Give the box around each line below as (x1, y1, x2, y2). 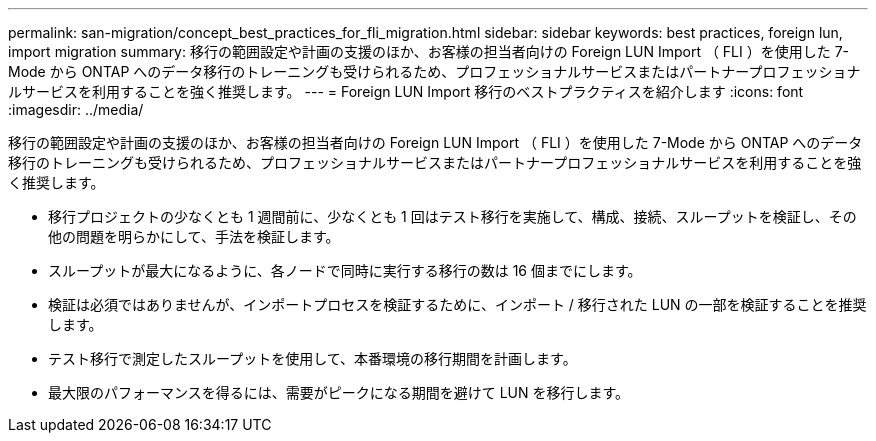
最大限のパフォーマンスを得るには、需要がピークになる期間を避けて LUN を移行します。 (48, 384, 630, 401)
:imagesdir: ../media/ (8, 101, 144, 118)
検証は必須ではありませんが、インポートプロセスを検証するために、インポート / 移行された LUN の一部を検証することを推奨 (48, 296, 867, 313)
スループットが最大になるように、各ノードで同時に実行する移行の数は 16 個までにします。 (48, 262, 642, 279)
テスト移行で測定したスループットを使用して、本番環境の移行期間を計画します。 (48, 350, 577, 367)
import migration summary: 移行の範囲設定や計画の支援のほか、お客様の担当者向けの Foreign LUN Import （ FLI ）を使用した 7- (8, 43, 850, 60)
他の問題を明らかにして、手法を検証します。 (48, 228, 340, 245)
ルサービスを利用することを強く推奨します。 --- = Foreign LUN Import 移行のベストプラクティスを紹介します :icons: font (8, 83, 804, 100)
